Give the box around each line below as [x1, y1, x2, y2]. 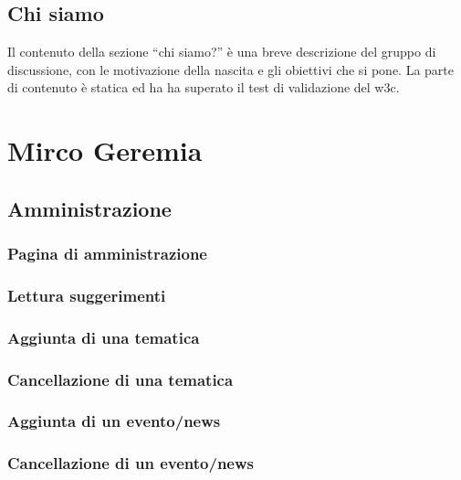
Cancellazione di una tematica [7, 368, 234, 390]
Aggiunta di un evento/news [7, 410, 221, 432]
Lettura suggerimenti [7, 283, 166, 306]
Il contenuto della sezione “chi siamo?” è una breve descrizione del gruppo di [7, 42, 436, 61]
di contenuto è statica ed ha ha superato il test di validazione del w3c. [7, 78, 400, 97]
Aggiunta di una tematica [7, 325, 200, 348]
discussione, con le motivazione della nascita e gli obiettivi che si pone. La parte [7, 59, 455, 79]
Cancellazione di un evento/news [7, 452, 254, 475]
